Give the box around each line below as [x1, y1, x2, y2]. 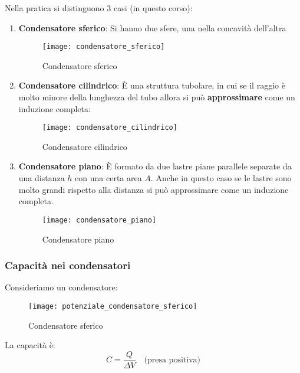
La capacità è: [5, 339, 55, 351]
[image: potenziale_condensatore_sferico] [28, 302, 197, 310]
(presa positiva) [144, 356, 200, 365]
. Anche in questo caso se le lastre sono [150, 172, 292, 184]
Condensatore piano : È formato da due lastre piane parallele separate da [18, 160, 292, 172]
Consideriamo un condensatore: [5, 281, 118, 293]
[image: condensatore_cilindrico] [42, 123, 177, 132]
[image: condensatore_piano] [42, 215, 157, 224]
